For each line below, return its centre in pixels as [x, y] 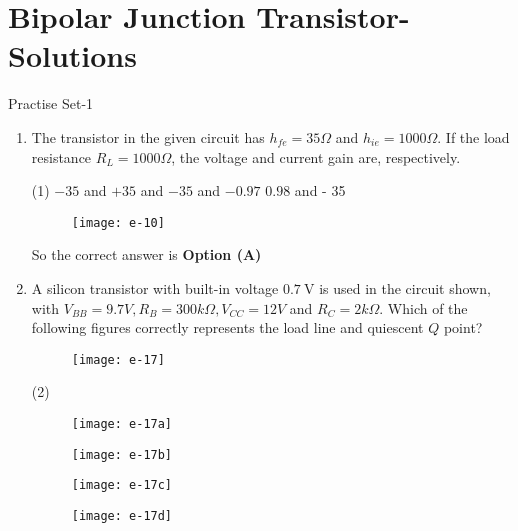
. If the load [473, 136]
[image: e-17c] [122, 485]
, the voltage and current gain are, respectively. [316, 156]
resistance [61, 156]
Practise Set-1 [51, 103]
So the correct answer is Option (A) [146, 254]
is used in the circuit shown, [405, 287]
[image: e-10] [118, 222]
